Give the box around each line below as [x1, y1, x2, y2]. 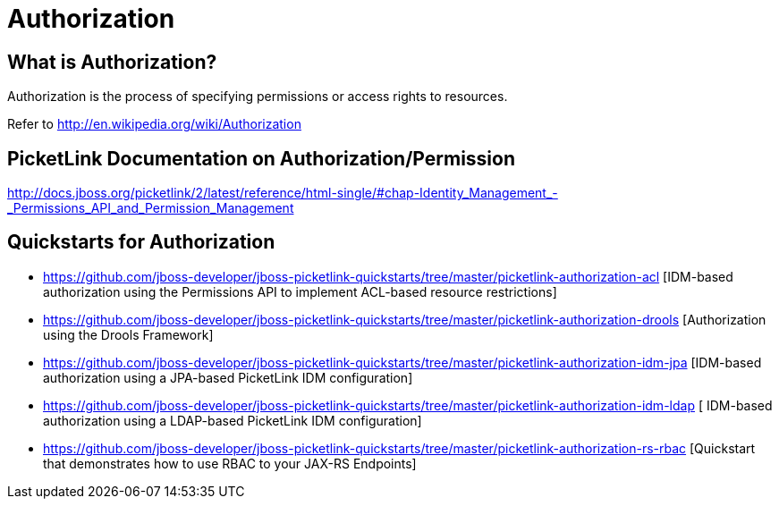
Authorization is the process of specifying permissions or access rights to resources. [7, 89, 508, 105]
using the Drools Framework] [43, 326, 214, 342]
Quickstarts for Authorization [7, 231, 275, 254]
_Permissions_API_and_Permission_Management [7, 200, 294, 216]
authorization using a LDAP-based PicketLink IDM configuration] [43, 412, 422, 428]
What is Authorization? [7, 50, 217, 73]
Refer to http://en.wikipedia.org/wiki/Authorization [7, 116, 301, 132]
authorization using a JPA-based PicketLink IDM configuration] [43, 369, 413, 385]
